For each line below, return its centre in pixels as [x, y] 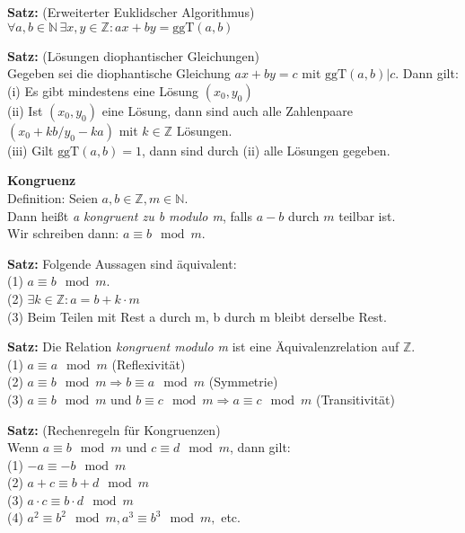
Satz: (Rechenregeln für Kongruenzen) [114, 429]
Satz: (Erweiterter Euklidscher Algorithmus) [131, 12]
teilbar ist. [367, 215]
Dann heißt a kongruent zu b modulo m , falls [130, 215]
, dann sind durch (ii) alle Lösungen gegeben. [266, 150]
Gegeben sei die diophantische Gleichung [119, 73]
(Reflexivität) [149, 364]
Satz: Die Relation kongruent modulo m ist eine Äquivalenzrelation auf [203, 346]
